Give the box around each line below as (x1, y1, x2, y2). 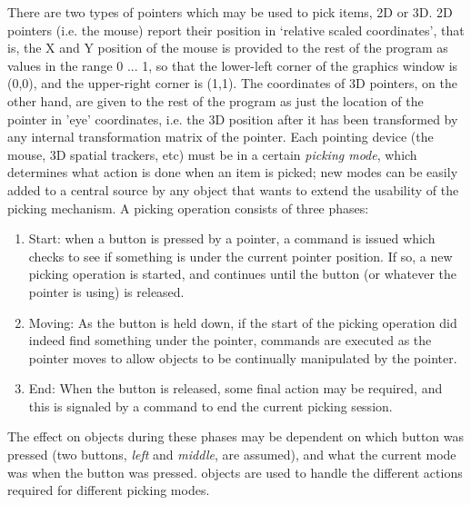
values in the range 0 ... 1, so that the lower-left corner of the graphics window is (7, 55, 458, 74)
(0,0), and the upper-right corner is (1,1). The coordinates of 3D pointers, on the (7, 74, 457, 93)
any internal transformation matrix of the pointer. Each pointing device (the (7, 127, 434, 146)
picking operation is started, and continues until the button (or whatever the (28, 264, 456, 283)
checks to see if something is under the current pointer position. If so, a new (28, 246, 453, 265)
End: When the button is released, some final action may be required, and (28, 379, 443, 398)
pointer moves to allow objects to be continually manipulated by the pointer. (28, 348, 457, 367)
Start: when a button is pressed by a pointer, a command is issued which (28, 229, 436, 248)
